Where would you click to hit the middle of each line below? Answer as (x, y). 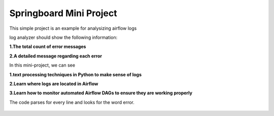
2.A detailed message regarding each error (56, 56)
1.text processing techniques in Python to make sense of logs (76, 74)
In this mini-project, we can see (42, 65)
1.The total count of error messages (48, 47)
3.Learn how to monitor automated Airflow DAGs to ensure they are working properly (101, 93)
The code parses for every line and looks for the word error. (72, 102)
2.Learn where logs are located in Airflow (54, 84)
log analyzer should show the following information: (63, 37)
